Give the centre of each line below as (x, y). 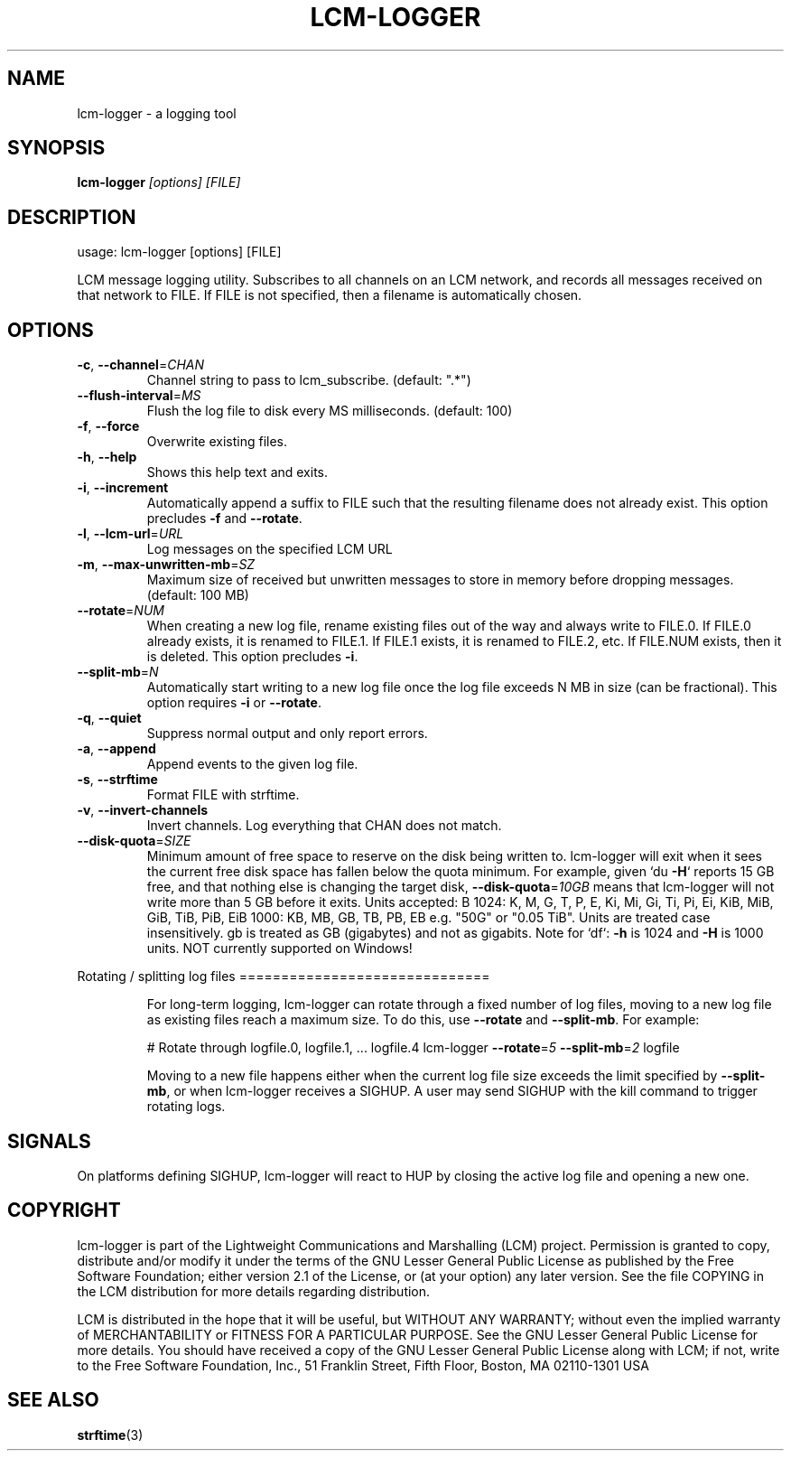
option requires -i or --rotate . (234, 703)
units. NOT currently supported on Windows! (279, 949)
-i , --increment (123, 488)
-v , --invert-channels (143, 810)
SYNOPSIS (56, 148)
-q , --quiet (109, 718)
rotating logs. (186, 1107)
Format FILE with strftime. (223, 795)
